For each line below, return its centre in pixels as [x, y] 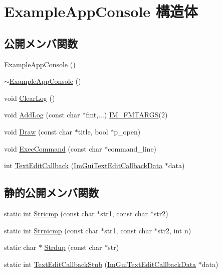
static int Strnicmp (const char [51, 230]
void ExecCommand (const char [53, 148]
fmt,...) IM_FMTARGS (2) [127, 115]
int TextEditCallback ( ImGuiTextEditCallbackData [83, 165]
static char [20, 247]
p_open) [127, 131]
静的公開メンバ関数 [51, 192]
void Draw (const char [38, 131]
